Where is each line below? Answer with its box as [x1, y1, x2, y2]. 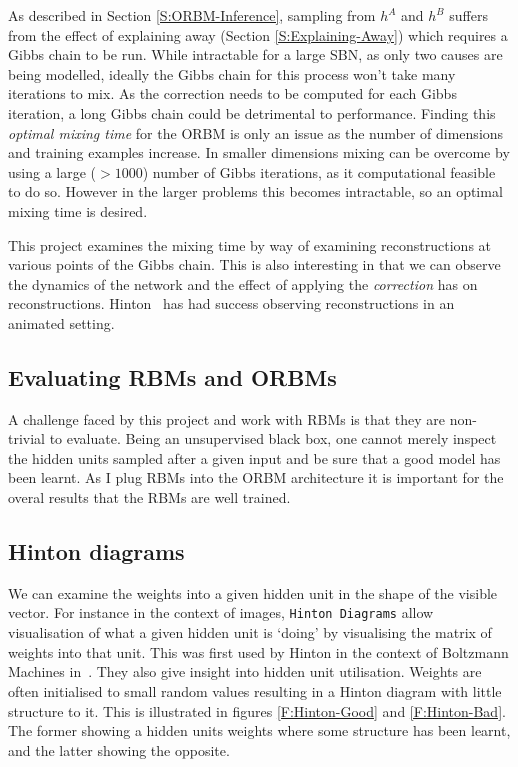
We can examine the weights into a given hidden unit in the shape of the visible [8, 582, 498, 603]
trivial [8, 428, 46, 449]
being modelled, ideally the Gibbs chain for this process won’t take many [8, 63, 456, 84]
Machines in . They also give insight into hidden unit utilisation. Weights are [8, 661, 482, 682]
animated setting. [8, 312, 115, 333]
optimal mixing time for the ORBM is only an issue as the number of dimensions [8, 122, 504, 143]
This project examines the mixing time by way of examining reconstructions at [8, 234, 492, 255]
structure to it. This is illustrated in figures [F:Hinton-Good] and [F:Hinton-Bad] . [8, 700, 506, 721]
